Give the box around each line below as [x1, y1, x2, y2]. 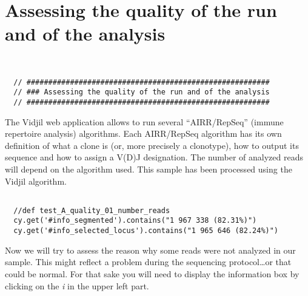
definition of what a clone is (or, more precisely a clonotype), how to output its [5, 139, 299, 151]
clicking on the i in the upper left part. [5, 279, 149, 292]
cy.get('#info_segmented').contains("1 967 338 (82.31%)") [13, 216, 257, 225]
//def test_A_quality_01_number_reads [13, 206, 170, 215]
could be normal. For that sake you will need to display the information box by [5, 267, 300, 280]
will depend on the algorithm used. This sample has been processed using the [5, 162, 292, 175]
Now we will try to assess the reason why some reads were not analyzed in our [5, 243, 296, 256]
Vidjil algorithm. [5, 174, 67, 187]
